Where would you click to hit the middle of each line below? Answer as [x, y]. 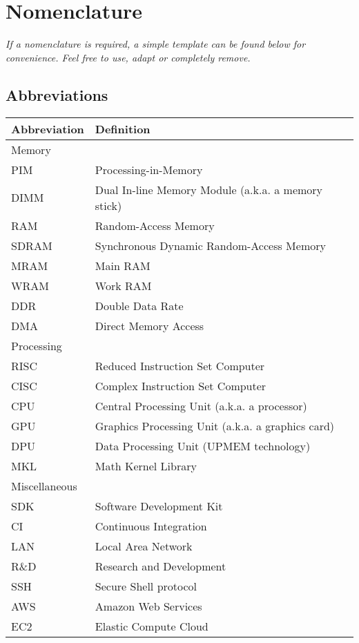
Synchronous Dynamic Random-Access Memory [210, 245]
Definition [123, 128]
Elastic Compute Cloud [152, 626]
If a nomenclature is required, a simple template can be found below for [156, 44]
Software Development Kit [159, 506]
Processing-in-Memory [149, 169]
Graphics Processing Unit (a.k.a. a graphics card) [215, 425]
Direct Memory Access [149, 325]
